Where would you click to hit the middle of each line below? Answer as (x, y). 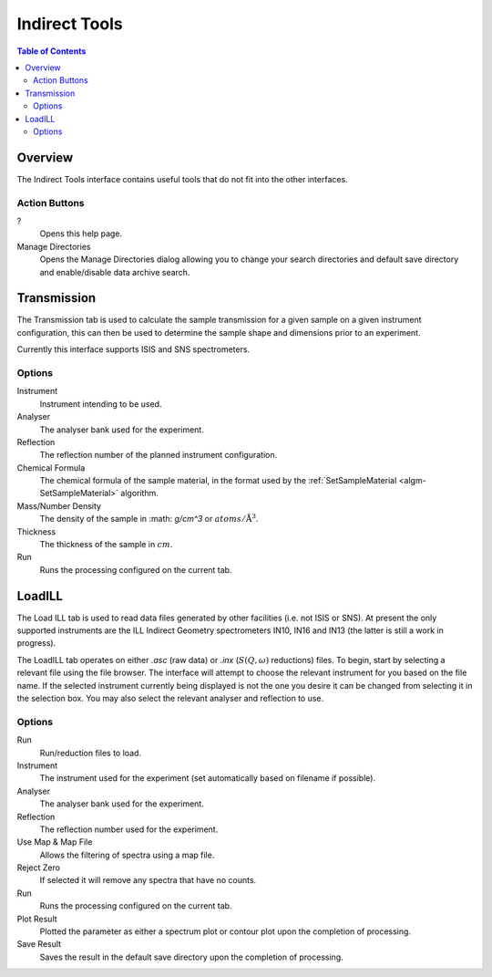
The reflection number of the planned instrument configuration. (159, 455)
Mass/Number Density (59, 505)
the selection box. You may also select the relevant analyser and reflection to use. (170, 699)
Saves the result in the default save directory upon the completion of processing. (191, 957)
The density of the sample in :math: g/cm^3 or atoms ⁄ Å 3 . (149, 518)
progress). (36, 643)
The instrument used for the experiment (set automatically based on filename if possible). (208, 778)
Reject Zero (39, 868)
